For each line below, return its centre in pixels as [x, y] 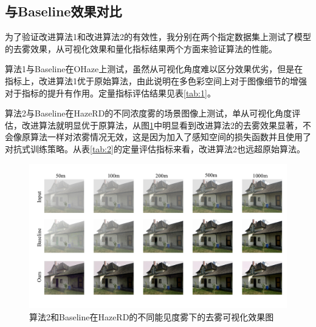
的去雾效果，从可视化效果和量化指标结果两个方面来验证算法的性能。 [141, 48]
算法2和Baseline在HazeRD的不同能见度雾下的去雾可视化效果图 [152, 316]
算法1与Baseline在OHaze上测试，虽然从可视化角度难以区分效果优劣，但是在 [154, 69]
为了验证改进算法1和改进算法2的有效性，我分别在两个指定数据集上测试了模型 [158, 37]
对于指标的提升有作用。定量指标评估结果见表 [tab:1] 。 [110, 93]
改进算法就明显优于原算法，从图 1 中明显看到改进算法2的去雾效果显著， [162, 125]
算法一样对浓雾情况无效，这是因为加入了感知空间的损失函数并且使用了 [170, 137]
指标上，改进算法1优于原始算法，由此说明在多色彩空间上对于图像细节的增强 [156, 80]
